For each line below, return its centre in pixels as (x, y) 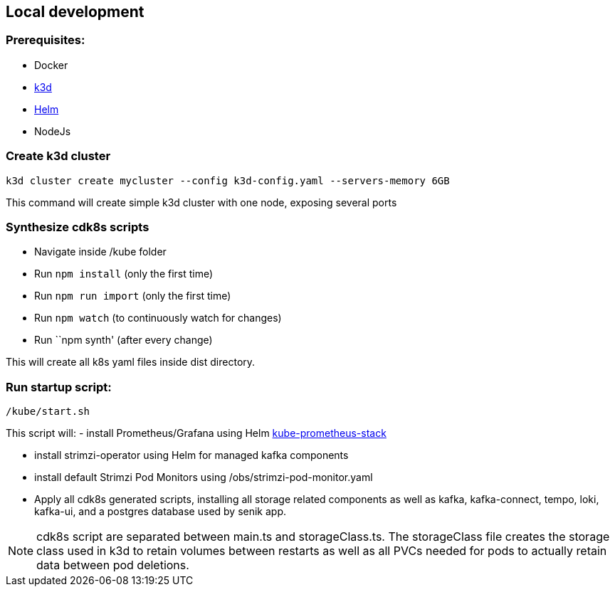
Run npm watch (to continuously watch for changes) (158, 318)
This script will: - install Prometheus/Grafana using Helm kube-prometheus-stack (196, 433)
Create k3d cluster (58, 156)
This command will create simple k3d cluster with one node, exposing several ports (201, 202)
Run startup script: (59, 387)
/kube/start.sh (48, 412)
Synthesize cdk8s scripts (78, 227)
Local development (75, 12)
